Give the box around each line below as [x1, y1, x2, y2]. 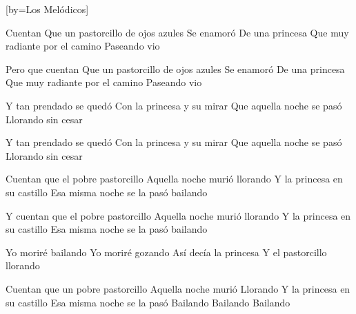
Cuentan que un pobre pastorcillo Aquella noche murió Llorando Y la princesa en [6, 281, 350, 295]
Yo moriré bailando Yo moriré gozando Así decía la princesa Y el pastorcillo [6, 244, 327, 259]
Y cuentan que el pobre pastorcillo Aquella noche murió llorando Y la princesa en [6, 208, 351, 222]
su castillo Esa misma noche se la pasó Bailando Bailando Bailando [6, 295, 290, 309]
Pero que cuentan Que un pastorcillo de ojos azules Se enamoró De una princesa [6, 61, 345, 76]
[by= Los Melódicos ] [6, 2, 89, 16]
